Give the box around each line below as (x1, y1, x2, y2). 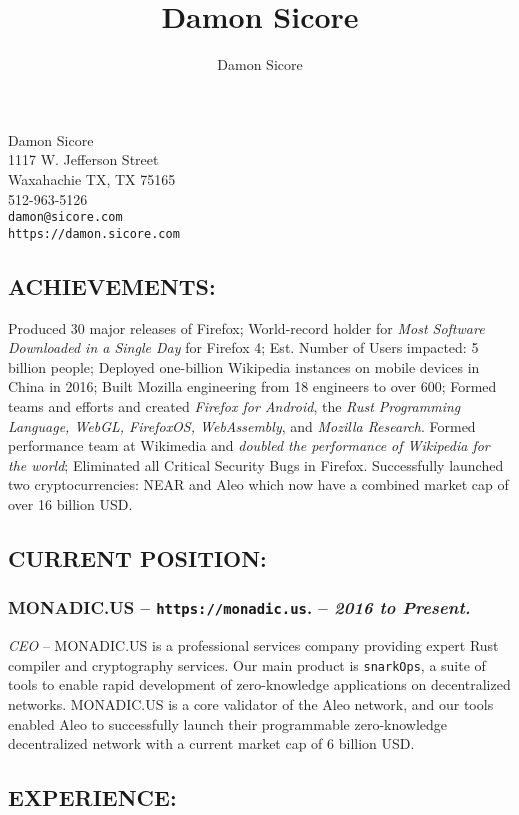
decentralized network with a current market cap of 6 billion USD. (8, 733, 415, 754)
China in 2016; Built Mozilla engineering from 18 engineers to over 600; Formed (8, 376, 497, 397)
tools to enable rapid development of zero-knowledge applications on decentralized (8, 674, 511, 695)
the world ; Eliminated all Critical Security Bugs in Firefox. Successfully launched (8, 454, 504, 475)
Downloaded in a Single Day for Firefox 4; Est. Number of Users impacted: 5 (8, 337, 479, 358)
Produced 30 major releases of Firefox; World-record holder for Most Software (8, 317, 485, 338)
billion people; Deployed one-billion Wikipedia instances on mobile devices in (8, 356, 480, 377)
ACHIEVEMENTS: (8, 270, 216, 301)
